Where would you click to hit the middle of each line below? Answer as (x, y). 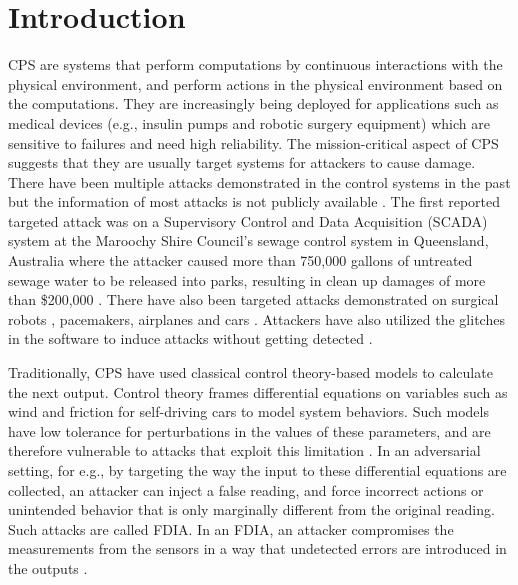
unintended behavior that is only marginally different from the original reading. (251, 509)
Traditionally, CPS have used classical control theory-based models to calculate (250, 372)
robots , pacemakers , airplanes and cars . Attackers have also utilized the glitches (256, 318)
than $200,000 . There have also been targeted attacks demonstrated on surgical (253, 299)
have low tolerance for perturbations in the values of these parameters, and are (249, 430)
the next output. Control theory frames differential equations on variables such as (258, 391)
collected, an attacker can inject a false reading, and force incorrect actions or (246, 489)
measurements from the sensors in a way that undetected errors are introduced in (257, 548)
